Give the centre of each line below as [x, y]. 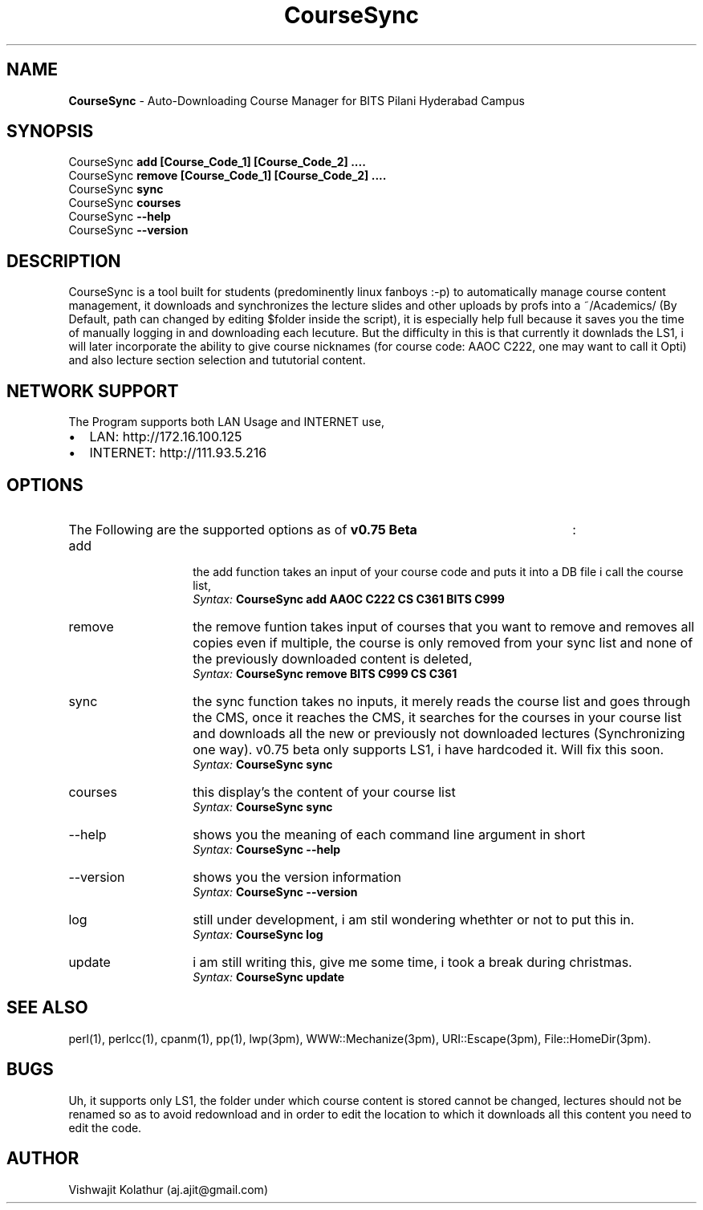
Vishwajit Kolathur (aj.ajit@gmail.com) [168, 1189]
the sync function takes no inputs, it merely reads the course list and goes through [442, 701]
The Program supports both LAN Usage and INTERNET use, [226, 422]
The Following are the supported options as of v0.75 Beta [243, 529]
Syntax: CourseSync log [258, 934]
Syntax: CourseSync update [269, 977]
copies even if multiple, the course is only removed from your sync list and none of [443, 642]
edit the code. [105, 1127]
